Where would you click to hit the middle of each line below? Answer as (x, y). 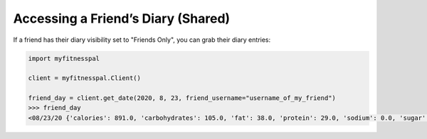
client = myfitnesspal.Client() (85, 78)
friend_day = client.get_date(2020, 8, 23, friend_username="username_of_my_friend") (182, 98)
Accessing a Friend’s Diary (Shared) (122, 18)
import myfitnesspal (64, 58)
